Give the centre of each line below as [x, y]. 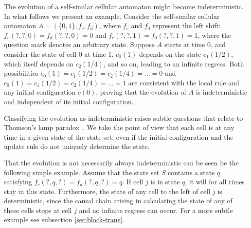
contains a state [191, 172]
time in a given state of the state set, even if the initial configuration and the [119, 137]
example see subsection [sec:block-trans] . [64, 220]
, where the [214, 35]
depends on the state [170, 54]
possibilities [21, 73]
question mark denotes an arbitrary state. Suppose [80, 44]
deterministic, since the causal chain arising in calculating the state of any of [118, 201]
